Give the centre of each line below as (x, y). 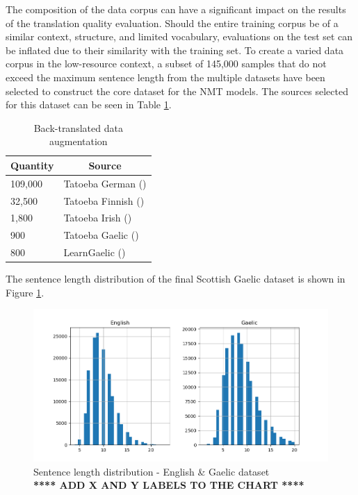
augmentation (78, 141)
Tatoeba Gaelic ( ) (101, 235)
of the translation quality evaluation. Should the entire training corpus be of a (172, 23)
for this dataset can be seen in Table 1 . (89, 104)
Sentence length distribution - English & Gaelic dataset (152, 471)
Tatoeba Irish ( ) (98, 218)
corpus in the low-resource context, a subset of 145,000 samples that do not (166, 64)
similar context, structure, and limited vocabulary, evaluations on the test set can (179, 36)
